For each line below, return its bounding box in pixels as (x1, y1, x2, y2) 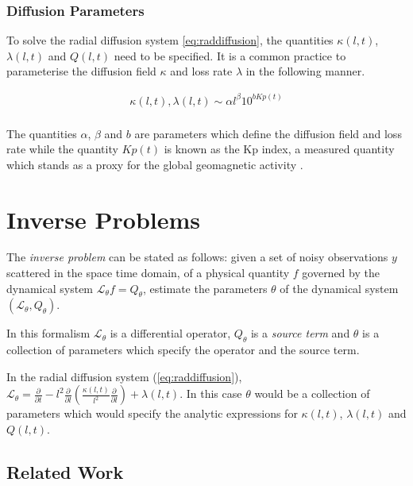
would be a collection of (254, 385, 370, 402)
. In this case (179, 385, 242, 402)
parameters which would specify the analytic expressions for (6, 405, 298, 422)
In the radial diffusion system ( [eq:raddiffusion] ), (6, 368, 242, 384)
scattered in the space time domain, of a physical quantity (6, 264, 290, 281)
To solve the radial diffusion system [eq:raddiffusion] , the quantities (6, 32, 334, 48)
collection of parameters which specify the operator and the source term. (6, 341, 360, 358)
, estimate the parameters (142, 280, 268, 296)
